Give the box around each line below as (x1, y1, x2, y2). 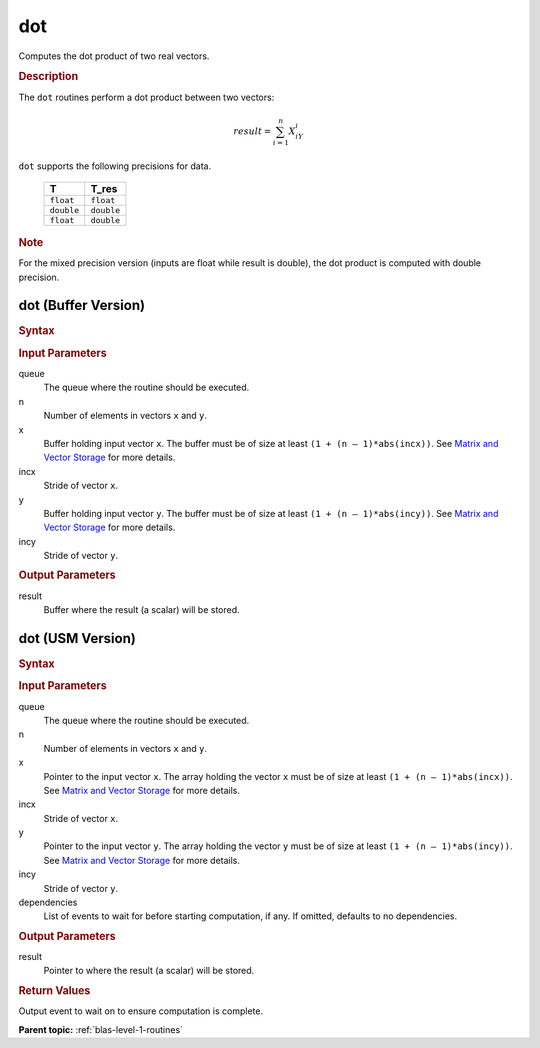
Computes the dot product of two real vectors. (18, 50, 210, 62)
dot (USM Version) (18, 630, 137, 647)
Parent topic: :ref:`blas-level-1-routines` (18, 1023, 184, 1035)
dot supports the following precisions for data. (18, 160, 212, 172)
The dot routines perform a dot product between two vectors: (18, 91, 275, 103)
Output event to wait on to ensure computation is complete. (18, 1005, 264, 1017)
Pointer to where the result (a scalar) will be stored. (43, 965, 255, 977)
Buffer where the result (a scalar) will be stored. (43, 604, 240, 616)
